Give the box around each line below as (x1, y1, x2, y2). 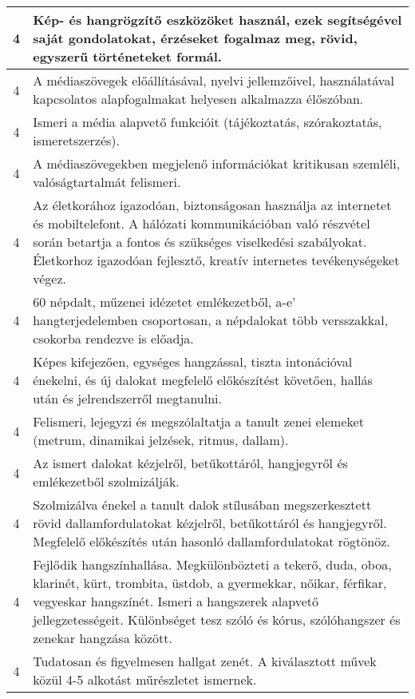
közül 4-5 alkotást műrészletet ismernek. (33, 670, 257, 689)
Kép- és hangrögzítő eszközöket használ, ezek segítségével (33, 10, 402, 29)
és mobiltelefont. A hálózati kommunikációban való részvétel (33, 214, 370, 232)
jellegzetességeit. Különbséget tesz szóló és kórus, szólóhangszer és (33, 610, 401, 629)
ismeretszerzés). (33, 131, 120, 149)
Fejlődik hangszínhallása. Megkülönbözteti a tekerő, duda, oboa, (33, 555, 392, 574)
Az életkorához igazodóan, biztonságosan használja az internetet (33, 196, 392, 214)
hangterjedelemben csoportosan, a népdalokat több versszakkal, (33, 311, 389, 329)
